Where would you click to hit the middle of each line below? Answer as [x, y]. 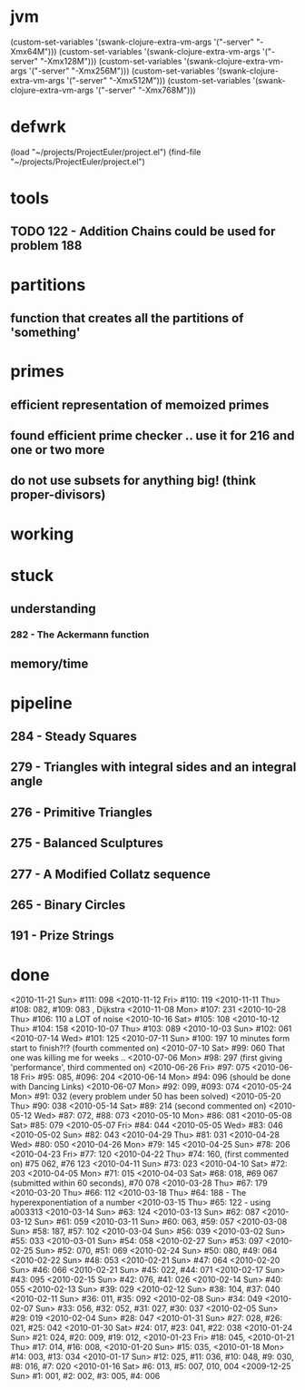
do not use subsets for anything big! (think [133, 481]
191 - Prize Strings [62, 936]
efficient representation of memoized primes [140, 404]
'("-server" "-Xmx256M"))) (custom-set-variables [122, 71]
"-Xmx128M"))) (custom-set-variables [111, 61]
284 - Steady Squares [74, 737]
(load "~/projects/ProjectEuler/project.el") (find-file [106, 152]
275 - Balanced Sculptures [87, 843]
